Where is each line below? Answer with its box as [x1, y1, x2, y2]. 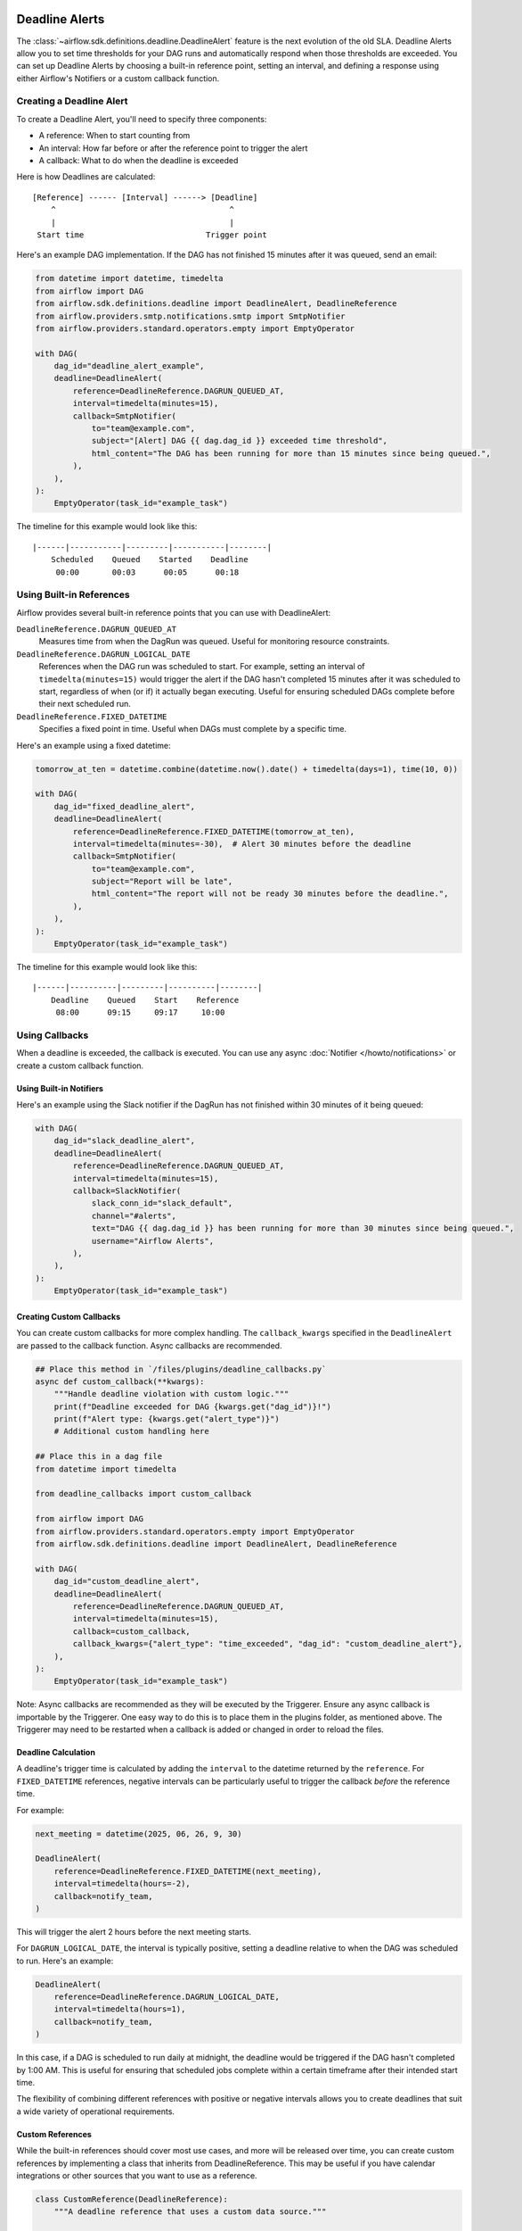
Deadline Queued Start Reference [50, 995, 240, 1005]
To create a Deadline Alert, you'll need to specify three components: [16, 113, 267, 124]
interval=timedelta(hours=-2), [53, 1879, 191, 1889]
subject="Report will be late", [91, 876, 233, 887]
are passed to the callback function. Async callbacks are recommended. [16, 1339, 282, 1351]
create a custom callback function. [16, 1060, 144, 1071]
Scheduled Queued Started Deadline [50, 554, 249, 565]
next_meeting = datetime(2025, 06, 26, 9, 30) [35, 1829, 242, 1838]
